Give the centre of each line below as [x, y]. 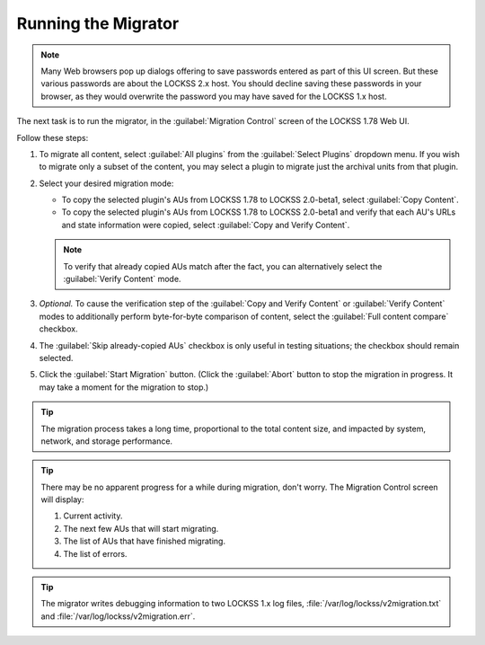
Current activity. [93, 516]
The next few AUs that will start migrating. [141, 528]
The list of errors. [95, 553]
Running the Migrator [98, 23]
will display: [62, 499]
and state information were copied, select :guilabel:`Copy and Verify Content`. [206, 225]
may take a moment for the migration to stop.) [124, 387]
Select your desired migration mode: [106, 183]
